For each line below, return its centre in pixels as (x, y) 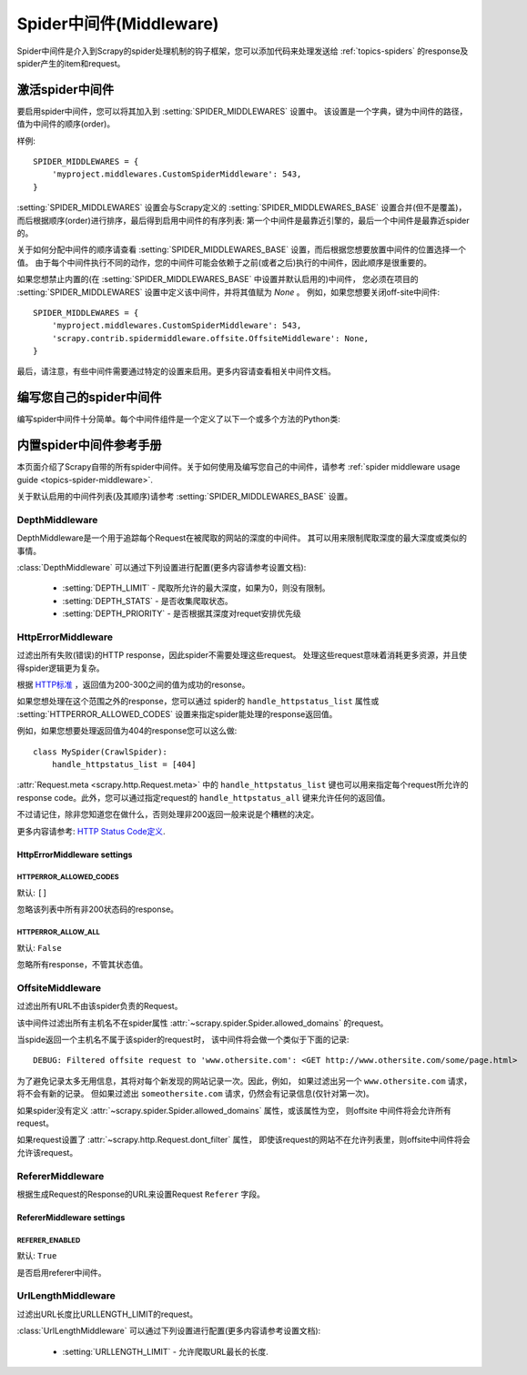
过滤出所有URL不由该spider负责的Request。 (100, 1006)
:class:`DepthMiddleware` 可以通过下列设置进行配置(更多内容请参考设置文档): (162, 567)
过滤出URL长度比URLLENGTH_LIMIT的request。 (107, 1314)
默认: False (40, 947)
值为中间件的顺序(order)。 (66, 124)
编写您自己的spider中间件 (89, 397)
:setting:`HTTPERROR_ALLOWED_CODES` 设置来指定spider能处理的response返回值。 (177, 713)
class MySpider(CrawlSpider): (101, 752)
